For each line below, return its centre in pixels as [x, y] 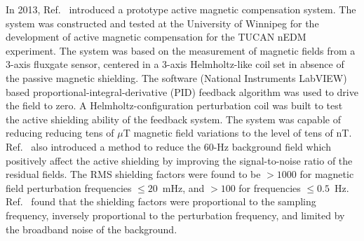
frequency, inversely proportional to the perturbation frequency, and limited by [175, 215]
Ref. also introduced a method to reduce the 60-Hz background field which [168, 146]
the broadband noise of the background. [92, 229]
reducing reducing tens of [60, 133]
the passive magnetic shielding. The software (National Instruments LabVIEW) [176, 77]
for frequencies [270, 187]
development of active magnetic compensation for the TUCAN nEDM [156, 37]
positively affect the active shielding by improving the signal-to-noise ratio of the [179, 160]
